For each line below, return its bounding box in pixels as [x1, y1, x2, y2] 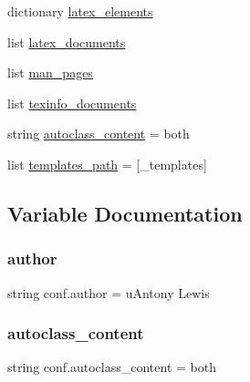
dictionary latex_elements [7, 2, 153, 20]
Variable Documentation [7, 199, 243, 227]
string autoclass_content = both [7, 124, 190, 143]
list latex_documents [7, 32, 126, 51]
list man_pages [7, 63, 93, 82]
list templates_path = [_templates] [7, 154, 207, 173]
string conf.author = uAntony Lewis [7, 283, 210, 302]
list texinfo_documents [7, 93, 137, 112]
